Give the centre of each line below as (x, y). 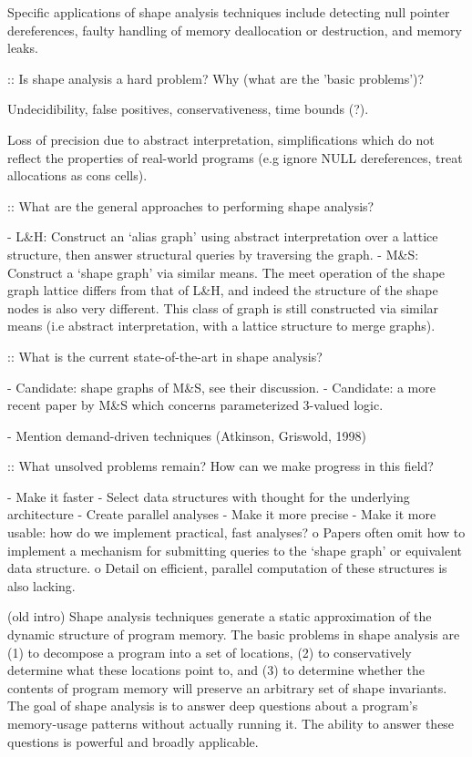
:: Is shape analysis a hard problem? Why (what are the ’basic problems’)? (216, 78)
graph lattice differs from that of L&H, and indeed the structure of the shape (223, 290)
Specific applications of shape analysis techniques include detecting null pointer (229, 12)
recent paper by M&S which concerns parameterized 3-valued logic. (195, 405)
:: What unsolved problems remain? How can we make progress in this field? (221, 466)
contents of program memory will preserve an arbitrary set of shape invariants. (227, 687)
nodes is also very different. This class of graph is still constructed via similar (223, 307)
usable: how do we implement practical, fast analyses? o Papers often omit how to (236, 532)
